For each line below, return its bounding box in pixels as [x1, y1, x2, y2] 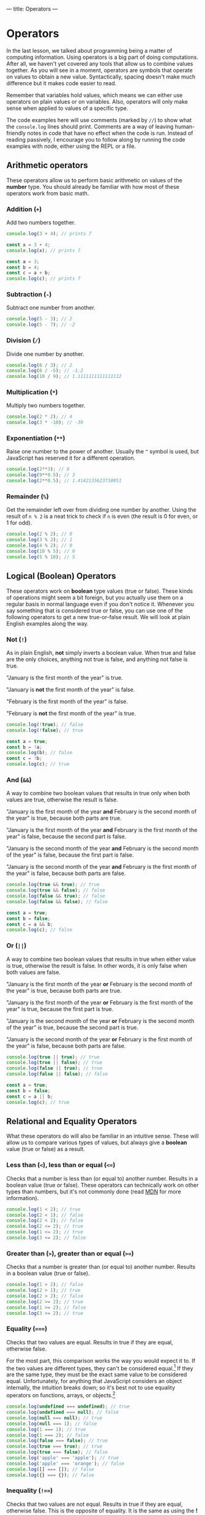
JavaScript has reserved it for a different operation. [6, 454, 136, 462]
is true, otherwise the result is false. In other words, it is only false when [6, 962, 188, 969]
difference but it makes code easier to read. [6, 79, 117, 87]
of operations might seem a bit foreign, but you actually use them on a [6, 593, 184, 601]
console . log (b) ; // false [6, 750, 72, 756]
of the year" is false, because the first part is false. [6, 851, 134, 858]
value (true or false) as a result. [6, 1146, 86, 1153]
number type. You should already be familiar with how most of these [6, 183, 179, 190]
